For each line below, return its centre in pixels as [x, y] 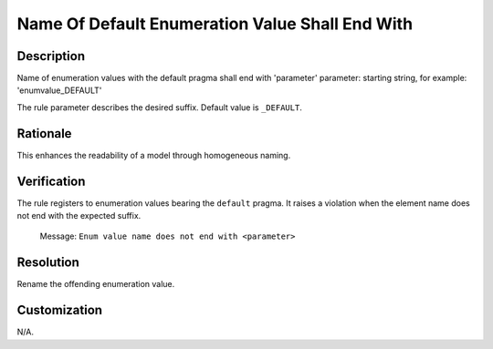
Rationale [44, 133]
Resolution [48, 263]
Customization [60, 310]
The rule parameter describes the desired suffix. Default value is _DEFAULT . [160, 107]
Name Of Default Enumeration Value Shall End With [215, 24]
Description [51, 56]
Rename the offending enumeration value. [96, 284]
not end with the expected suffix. [79, 216]
